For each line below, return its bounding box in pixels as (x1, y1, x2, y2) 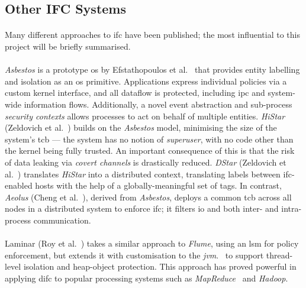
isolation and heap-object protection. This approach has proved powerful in (23, 260, 297, 273)
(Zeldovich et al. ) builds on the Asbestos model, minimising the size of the (5, 121, 277, 134)
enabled (5, 179, 33, 192)
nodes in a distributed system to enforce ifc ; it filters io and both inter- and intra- (5, 202, 302, 215)
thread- (266, 248, 293, 261)
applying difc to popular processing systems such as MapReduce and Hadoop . (5, 271, 288, 284)
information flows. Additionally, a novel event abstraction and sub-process (24, 98, 292, 110)
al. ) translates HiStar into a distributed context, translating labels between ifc (5, 167, 292, 180)
